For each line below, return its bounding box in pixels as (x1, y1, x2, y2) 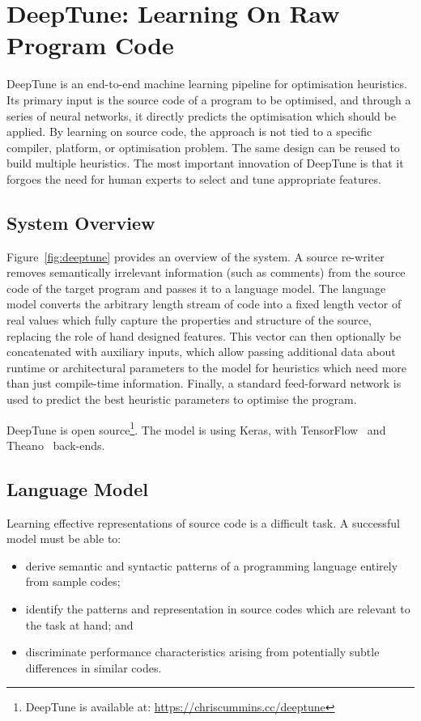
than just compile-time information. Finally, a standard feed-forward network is (6, 375, 402, 392)
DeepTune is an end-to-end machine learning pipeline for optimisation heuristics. (6, 75, 407, 92)
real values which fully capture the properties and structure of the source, (6, 312, 372, 329)
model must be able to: (6, 530, 121, 547)
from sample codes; (25, 573, 121, 590)
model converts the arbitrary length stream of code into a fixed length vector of (6, 295, 402, 312)
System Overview (6, 210, 155, 235)
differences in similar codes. (25, 659, 162, 676)
